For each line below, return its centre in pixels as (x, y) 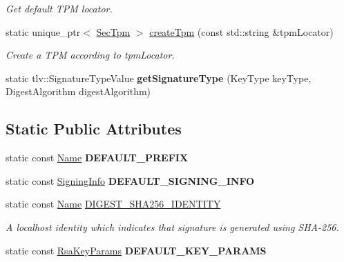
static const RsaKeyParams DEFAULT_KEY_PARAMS (136, 250)
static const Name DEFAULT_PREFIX (97, 158)
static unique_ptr (43, 31)
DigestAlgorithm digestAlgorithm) (78, 91)
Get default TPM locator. (59, 8)
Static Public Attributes (94, 129)
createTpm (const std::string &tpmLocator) (241, 31)
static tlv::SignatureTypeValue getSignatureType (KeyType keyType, (159, 78)
